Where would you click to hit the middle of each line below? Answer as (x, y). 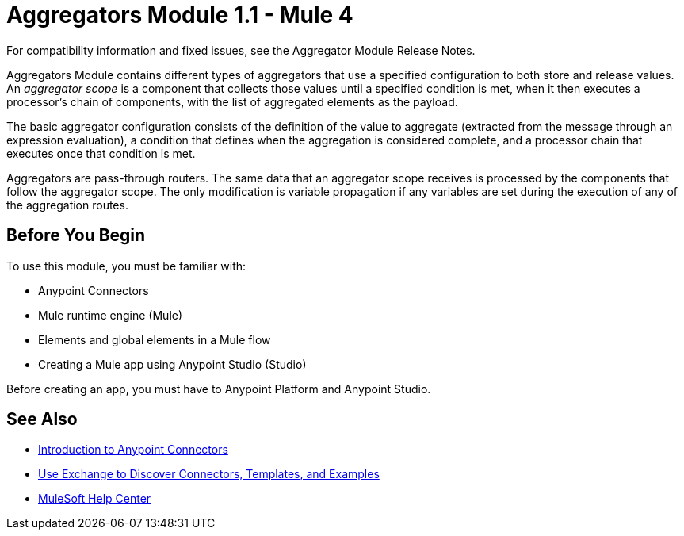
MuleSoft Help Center (95, 499)
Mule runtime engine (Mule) (111, 315)
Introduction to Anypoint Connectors (133, 450)
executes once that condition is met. (101, 153)
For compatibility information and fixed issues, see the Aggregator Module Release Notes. (241, 50)
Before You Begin (76, 235)
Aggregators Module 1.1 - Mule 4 (180, 15)
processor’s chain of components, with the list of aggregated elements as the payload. (232, 101)
